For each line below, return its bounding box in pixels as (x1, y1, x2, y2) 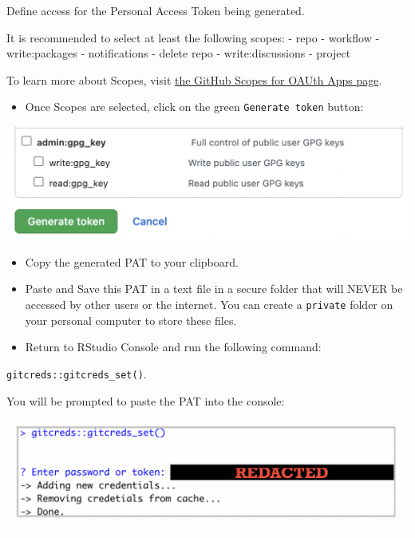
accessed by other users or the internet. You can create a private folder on (25, 296, 393, 313)
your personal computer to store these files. (25, 311, 237, 328)
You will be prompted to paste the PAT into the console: (6, 392, 285, 409)
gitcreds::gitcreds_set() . (6, 365, 147, 382)
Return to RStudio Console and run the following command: (25, 338, 322, 355)
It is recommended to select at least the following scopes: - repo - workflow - (6, 29, 380, 45)
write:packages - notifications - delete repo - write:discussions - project (6, 45, 351, 61)
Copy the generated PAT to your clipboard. (25, 253, 239, 270)
